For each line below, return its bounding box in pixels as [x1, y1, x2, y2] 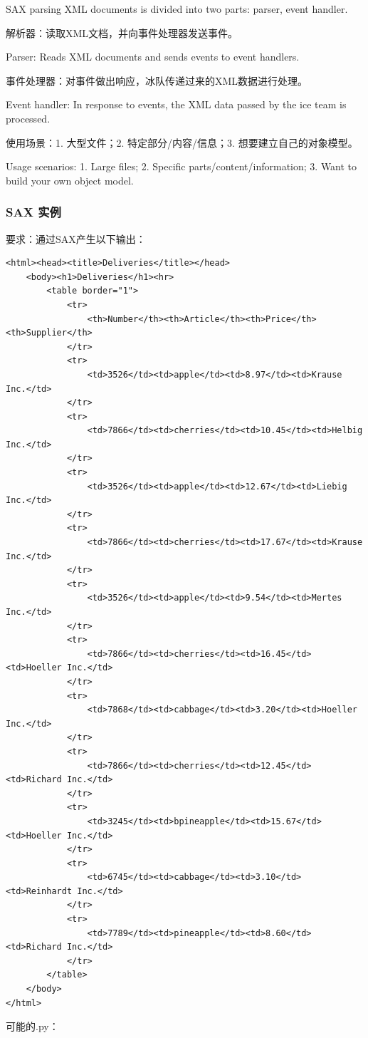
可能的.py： [6, 1019, 59, 1034]
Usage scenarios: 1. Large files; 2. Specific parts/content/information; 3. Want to [6, 159, 357, 174]
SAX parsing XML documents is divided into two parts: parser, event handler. [6, 1, 348, 16]
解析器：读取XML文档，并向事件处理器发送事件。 [6, 25, 238, 40]
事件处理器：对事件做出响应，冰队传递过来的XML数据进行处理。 [6, 73, 308, 88]
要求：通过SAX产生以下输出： [6, 231, 146, 246]
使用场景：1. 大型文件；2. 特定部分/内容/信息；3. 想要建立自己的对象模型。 [6, 135, 358, 150]
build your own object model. [6, 172, 134, 187]
